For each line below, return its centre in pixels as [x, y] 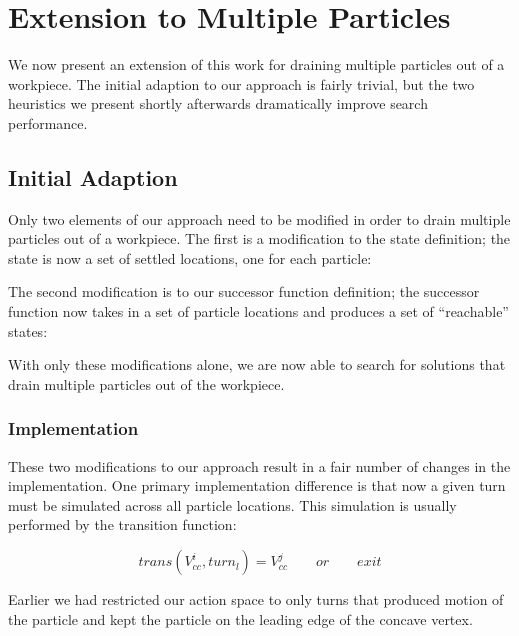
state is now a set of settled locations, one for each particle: [190, 257]
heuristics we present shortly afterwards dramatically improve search [218, 103]
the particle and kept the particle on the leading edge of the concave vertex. [240, 618]
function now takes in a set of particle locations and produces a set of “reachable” [258, 311]
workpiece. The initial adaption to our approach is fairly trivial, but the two [241, 83]
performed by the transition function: [122, 524]
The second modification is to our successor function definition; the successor [244, 291]
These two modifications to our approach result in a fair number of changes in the [259, 465]
